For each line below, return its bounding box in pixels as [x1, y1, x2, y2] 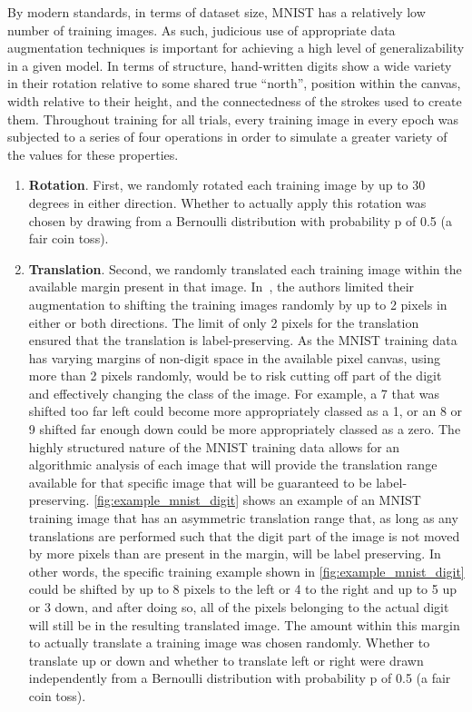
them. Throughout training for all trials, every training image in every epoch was [7, 109, 459, 128]
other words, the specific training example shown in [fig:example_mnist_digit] [28, 561, 465, 580]
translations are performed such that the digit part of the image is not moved [28, 526, 460, 545]
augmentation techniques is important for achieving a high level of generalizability [7, 38, 465, 57]
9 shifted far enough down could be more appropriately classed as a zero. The [28, 420, 461, 439]
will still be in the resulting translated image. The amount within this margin [28, 615, 460, 634]
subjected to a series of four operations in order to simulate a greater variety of [7, 127, 447, 146]
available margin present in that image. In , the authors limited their [28, 277, 415, 296]
